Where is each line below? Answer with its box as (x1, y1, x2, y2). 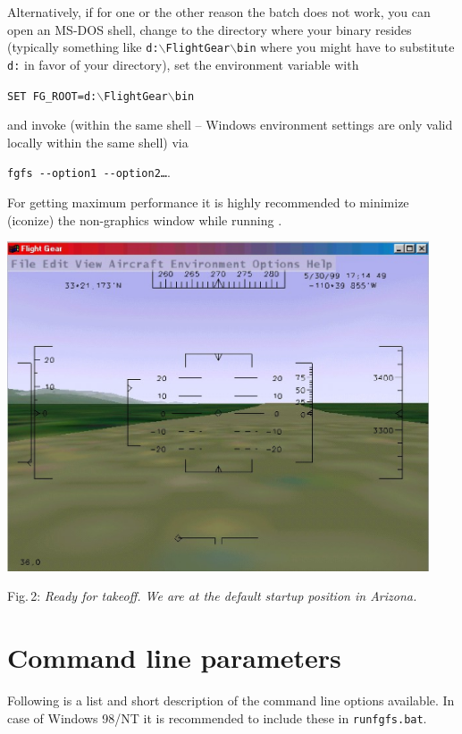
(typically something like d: (7, 38, 159, 56)
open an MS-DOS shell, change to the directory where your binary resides (7, 20, 412, 38)
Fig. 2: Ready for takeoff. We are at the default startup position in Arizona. (7, 586, 417, 605)
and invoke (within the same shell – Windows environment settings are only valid (7, 115, 453, 134)
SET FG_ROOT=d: (7, 89, 97, 103)
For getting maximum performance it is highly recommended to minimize (7, 193, 409, 211)
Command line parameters (7, 639, 341, 676)
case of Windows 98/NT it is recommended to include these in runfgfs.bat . (7, 708, 427, 727)
